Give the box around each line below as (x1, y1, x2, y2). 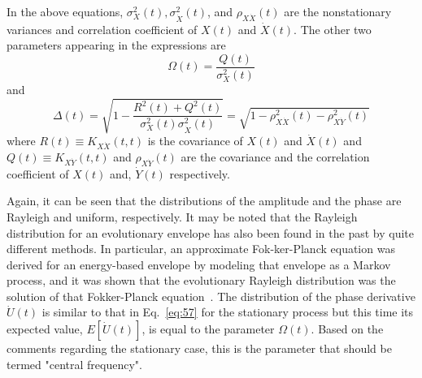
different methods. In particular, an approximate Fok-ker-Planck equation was (7, 240, 395, 257)
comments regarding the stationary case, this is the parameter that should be (7, 340, 392, 357)
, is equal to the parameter (141, 320, 275, 337)
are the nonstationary (284, 3, 392, 19)
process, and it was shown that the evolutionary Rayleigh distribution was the (7, 272, 396, 289)
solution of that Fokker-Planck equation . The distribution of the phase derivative (7, 287, 415, 304)
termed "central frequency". (7, 355, 142, 372)
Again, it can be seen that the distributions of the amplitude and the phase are (7, 192, 402, 209)
